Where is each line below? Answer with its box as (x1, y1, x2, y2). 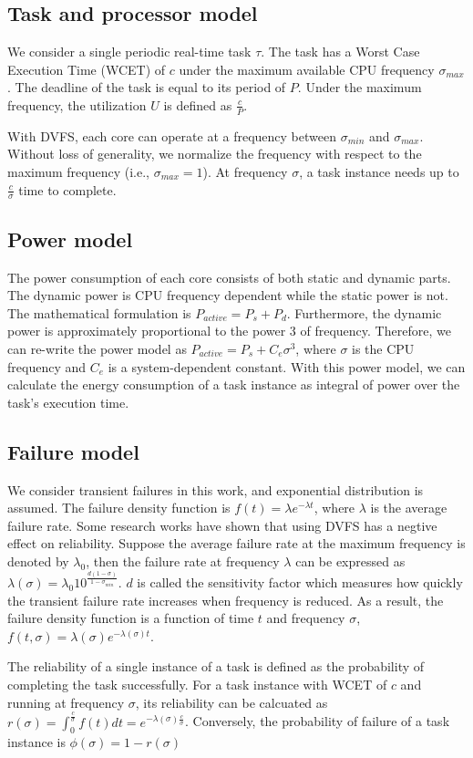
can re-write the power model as (7, 339, 187, 358)
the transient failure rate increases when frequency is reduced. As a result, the (7, 590, 444, 609)
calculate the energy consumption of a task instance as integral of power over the (7, 375, 460, 394)
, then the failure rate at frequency (86, 551, 280, 570)
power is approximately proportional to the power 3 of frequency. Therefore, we (7, 321, 451, 340)
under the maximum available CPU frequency (179, 59, 435, 78)
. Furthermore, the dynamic (286, 303, 442, 322)
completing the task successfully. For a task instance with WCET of (7, 675, 387, 693)
